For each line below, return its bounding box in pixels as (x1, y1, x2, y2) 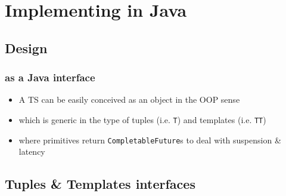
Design (5, 38, 48, 57)
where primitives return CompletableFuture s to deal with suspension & (18, 133, 281, 146)
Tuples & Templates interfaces (5, 174, 195, 193)
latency (18, 145, 45, 158)
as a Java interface (5, 70, 95, 85)
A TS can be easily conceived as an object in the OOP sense (18, 93, 240, 106)
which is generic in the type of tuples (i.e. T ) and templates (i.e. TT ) (18, 113, 266, 125)
